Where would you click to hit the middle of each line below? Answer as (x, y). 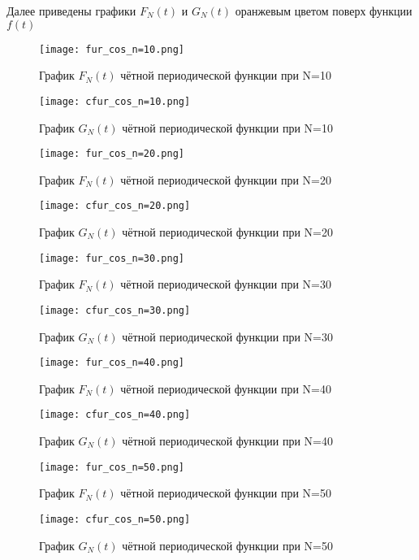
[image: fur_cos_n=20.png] (112, 154)
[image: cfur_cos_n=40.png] (115, 415)
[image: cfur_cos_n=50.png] (115, 519)
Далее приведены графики (71, 11)
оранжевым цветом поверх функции (324, 11)
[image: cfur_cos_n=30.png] (115, 310)
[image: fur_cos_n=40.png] (112, 363)
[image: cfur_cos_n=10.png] (115, 101)
